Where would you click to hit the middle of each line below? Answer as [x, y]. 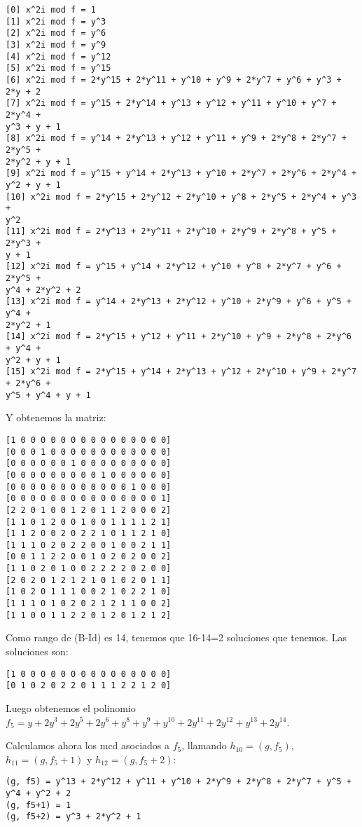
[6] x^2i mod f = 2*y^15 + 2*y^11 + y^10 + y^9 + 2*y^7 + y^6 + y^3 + [174, 80]
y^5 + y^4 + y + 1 [48, 395]
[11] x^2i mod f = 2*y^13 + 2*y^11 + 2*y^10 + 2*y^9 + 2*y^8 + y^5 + [171, 232]
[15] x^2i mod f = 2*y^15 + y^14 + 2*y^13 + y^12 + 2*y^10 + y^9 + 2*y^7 [181, 372]
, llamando [204, 745]
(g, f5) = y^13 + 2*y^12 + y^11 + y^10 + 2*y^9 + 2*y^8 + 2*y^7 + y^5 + [179, 782]
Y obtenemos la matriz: [56, 417]
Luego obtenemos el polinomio [71, 708]
